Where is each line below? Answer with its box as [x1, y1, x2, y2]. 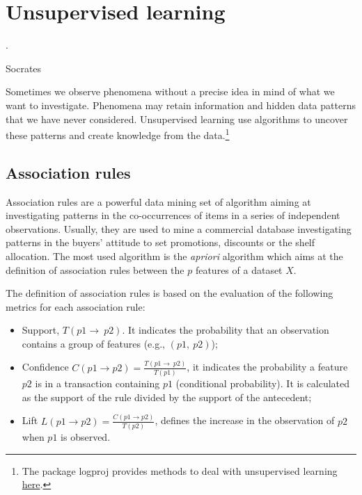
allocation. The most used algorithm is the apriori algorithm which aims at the [6, 248, 343, 263]
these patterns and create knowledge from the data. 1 [6, 126, 230, 142]
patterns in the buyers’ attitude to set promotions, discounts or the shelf [6, 235, 315, 250]
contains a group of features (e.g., [22, 336, 165, 350]
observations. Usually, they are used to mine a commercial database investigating [6, 221, 352, 236]
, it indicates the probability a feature [187, 359, 348, 374]
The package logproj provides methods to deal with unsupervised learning [22, 463, 338, 478]
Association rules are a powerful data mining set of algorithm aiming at [6, 194, 311, 209]
